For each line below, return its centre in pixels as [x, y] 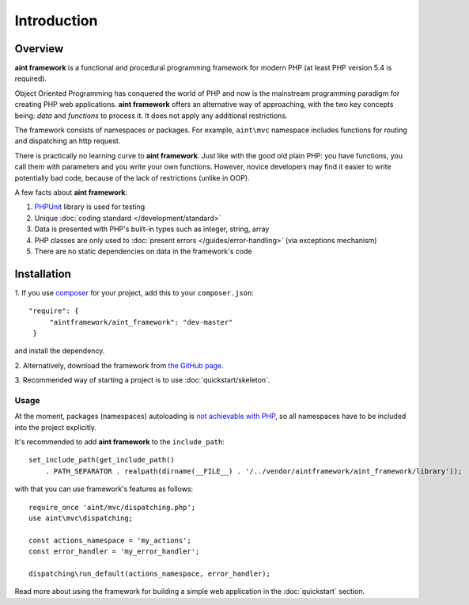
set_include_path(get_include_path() [102, 460]
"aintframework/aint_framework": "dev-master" [141, 322]
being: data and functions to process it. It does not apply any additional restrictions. [151, 116]
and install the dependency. [60, 351]
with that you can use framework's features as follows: [104, 489]
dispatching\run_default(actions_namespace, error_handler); [149, 574]
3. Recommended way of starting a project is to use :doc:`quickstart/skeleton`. [142, 380]
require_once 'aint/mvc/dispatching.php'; [112, 507]
